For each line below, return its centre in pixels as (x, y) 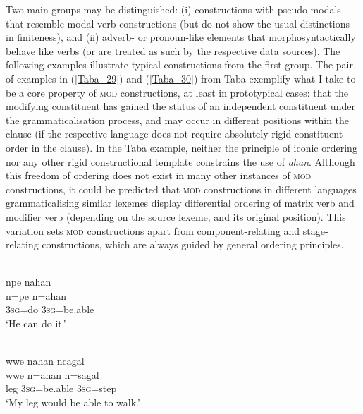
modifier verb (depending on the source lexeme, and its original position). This (176, 216)
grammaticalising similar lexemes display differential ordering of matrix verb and (180, 203)
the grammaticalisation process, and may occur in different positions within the (178, 120)
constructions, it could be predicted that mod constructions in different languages (181, 189)
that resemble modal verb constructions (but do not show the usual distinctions (178, 23)
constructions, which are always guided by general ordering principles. (193, 244)
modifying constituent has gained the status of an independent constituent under (180, 106)
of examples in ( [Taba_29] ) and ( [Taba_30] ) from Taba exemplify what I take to (181, 78)
